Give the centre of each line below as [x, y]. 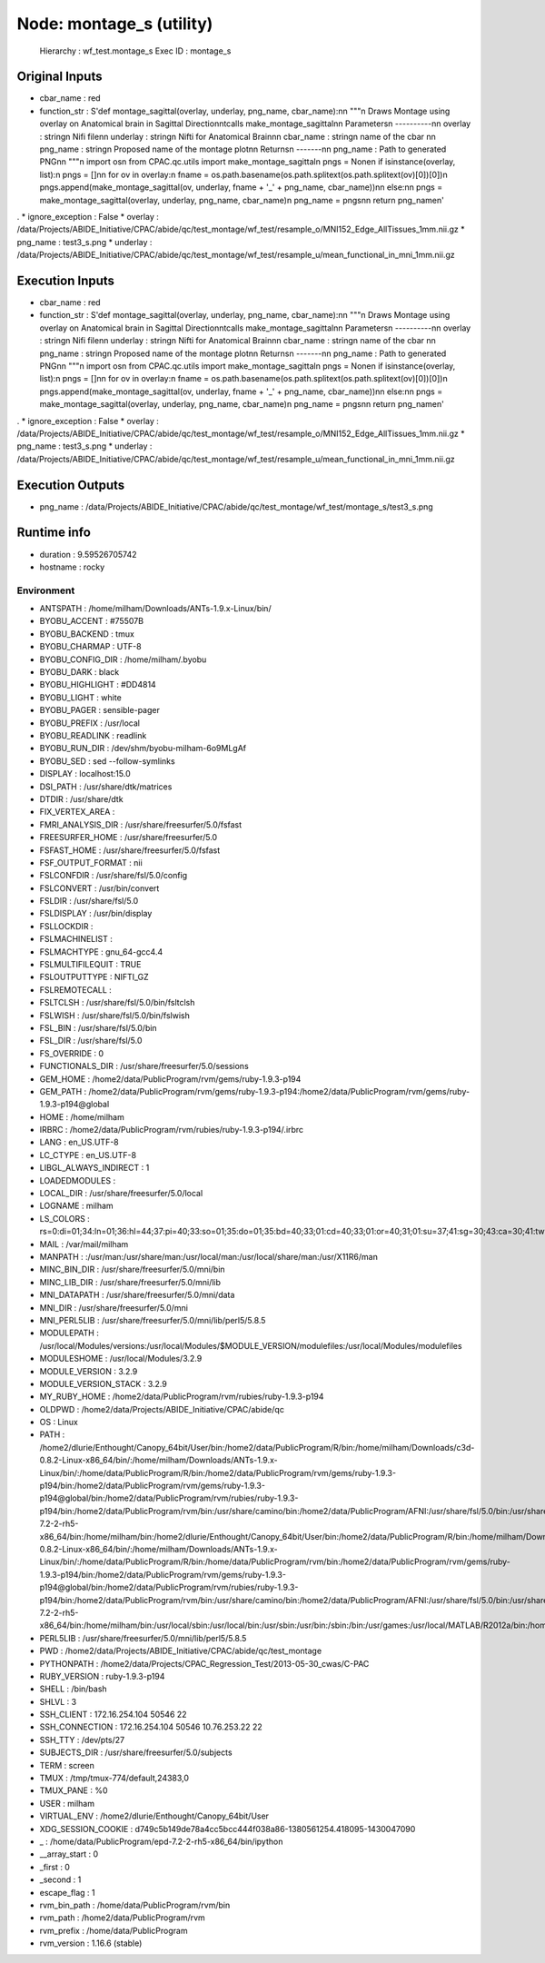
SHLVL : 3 [58, 1701]
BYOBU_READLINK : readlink [93, 735]
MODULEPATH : [69, 1333]
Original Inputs [59, 77]
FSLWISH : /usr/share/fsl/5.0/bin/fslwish [114, 1015]
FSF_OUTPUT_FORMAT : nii [91, 862]
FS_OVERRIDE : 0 [72, 1053]
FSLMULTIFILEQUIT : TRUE [90, 965]
